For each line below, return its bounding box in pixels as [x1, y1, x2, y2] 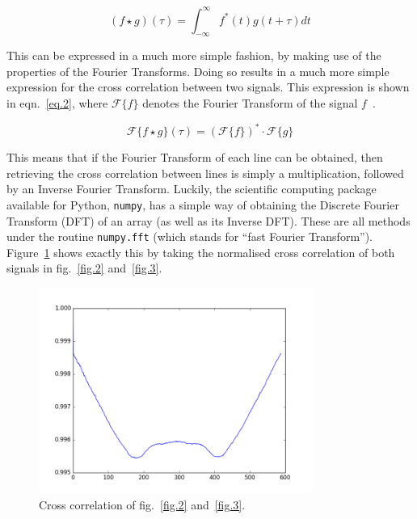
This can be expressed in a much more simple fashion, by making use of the [6, 47, 381, 64]
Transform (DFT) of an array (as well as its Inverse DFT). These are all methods [6, 212, 411, 229]
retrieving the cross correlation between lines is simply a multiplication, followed [6, 164, 404, 181]
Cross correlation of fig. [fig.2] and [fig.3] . [39, 496, 246, 513]
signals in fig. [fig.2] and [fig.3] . [6, 259, 162, 276]
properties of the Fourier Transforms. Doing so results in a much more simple [6, 62, 390, 79]
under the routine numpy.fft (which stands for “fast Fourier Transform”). [6, 228, 373, 245]
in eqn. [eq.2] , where [6, 95, 108, 112]
